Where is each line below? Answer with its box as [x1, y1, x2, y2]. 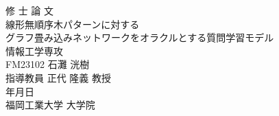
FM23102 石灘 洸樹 [5, 57, 90, 71]
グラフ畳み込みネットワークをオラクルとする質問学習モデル [5, 30, 274, 45]
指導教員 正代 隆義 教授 [5, 70, 111, 84]
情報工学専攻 [5, 43, 63, 58]
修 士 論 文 [5, 3, 53, 17]
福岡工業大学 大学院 [5, 97, 95, 112]
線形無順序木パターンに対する [5, 16, 140, 31]
